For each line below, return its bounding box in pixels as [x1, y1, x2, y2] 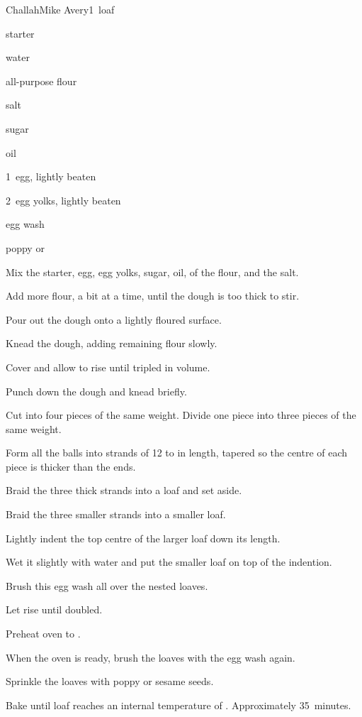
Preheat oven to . [6, 626, 81, 641]
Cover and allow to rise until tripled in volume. [6, 359, 210, 374]
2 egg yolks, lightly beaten [6, 192, 121, 207]
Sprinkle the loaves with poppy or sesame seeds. [6, 674, 214, 689]
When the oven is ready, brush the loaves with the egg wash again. [6, 650, 295, 664]
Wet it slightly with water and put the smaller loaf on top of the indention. [6, 554, 332, 569]
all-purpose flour [6, 73, 77, 88]
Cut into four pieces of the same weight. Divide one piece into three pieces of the [6, 407, 356, 422]
